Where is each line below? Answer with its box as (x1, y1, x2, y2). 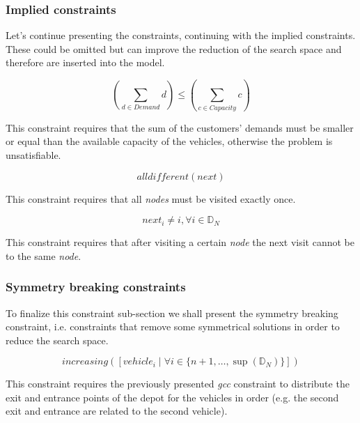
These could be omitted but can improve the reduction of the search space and (6, 41, 342, 56)
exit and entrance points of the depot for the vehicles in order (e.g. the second (6, 390, 339, 404)
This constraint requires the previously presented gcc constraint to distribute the (6, 376, 350, 391)
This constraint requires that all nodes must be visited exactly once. (6, 191, 296, 206)
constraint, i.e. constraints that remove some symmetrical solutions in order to (6, 319, 340, 334)
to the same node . (6, 248, 81, 263)
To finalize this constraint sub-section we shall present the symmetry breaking (6, 305, 338, 320)
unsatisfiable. (6, 147, 61, 162)
